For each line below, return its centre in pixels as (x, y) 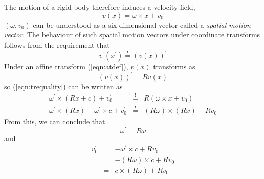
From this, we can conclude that (55, 121)
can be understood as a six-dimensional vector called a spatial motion (142, 24)
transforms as (174, 66)
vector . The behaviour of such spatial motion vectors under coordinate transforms (132, 35)
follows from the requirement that (57, 44)
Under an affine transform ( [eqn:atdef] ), (66, 66)
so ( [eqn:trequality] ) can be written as (63, 86)
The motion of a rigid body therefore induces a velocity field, (100, 7)
